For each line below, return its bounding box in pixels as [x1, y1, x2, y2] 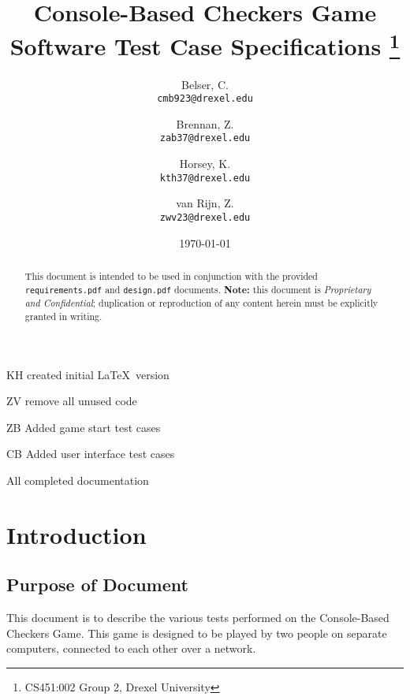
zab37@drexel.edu [159, 132, 251, 144]
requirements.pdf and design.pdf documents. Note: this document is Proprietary [24, 282, 371, 296]
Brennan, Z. [176, 115, 234, 132]
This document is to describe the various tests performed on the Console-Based [6, 609, 389, 626]
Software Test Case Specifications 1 [9, 27, 401, 62]
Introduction [6, 518, 147, 550]
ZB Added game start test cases [6, 419, 161, 435]
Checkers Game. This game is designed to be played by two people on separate [6, 624, 387, 641]
